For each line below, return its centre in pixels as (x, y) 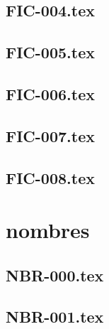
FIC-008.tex (50, 177)
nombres (48, 230)
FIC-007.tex (50, 135)
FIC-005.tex (50, 52)
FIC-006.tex (50, 93)
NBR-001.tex (55, 317)
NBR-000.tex (55, 275)
